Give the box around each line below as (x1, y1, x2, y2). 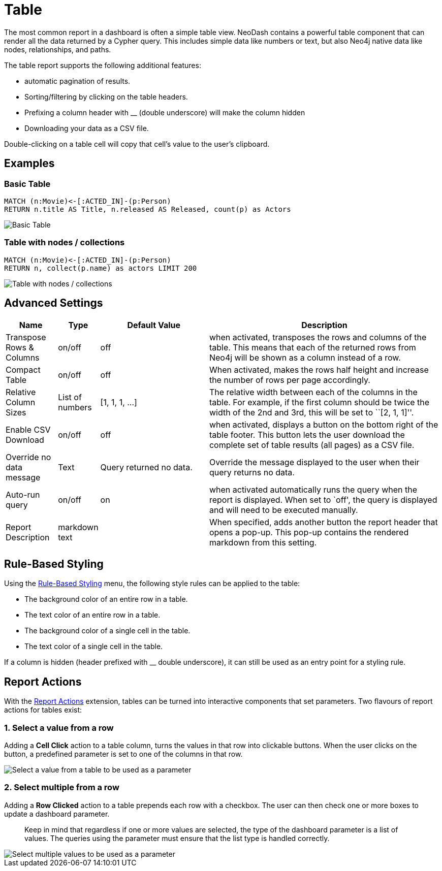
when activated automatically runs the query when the (209, 484, 418, 495)
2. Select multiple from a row (4, 782, 119, 793)
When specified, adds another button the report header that (209, 517, 438, 527)
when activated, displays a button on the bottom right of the (209, 419, 438, 430)
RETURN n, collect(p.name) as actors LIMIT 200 (4, 264, 197, 272)
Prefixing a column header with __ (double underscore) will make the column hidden (24, 108, 305, 117)
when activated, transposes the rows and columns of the (209, 332, 427, 342)
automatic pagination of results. (24, 76, 131, 85)
